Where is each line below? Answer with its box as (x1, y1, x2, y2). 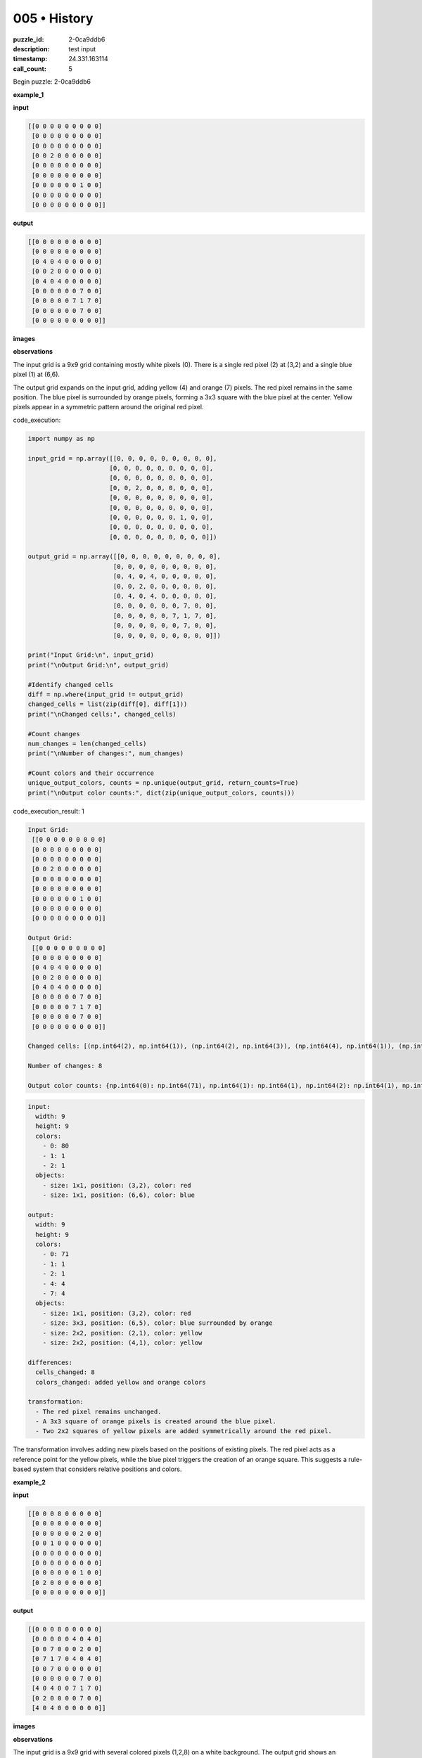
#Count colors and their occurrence (27, 769, 155, 777)
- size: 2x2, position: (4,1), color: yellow (42, 1338, 203, 1347)
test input (68, 44, 96, 53)
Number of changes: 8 (27, 1062, 103, 1070)
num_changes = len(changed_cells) (27, 739, 147, 748)
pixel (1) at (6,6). (13, 370, 60, 379)
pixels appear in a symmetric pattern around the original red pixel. (13, 403, 204, 411)
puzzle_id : (13, 35, 44, 44)
